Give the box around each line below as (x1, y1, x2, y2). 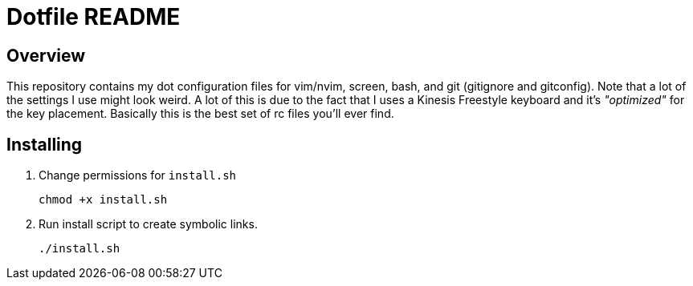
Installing (6, 134, 83, 155)
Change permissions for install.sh (39, 168, 237, 183)
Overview (6, 45, 86, 66)
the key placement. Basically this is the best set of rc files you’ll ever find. (6, 107, 394, 121)
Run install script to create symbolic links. (39, 217, 258, 232)
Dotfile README (6, 3, 181, 30)
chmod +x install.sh (39, 193, 168, 207)
